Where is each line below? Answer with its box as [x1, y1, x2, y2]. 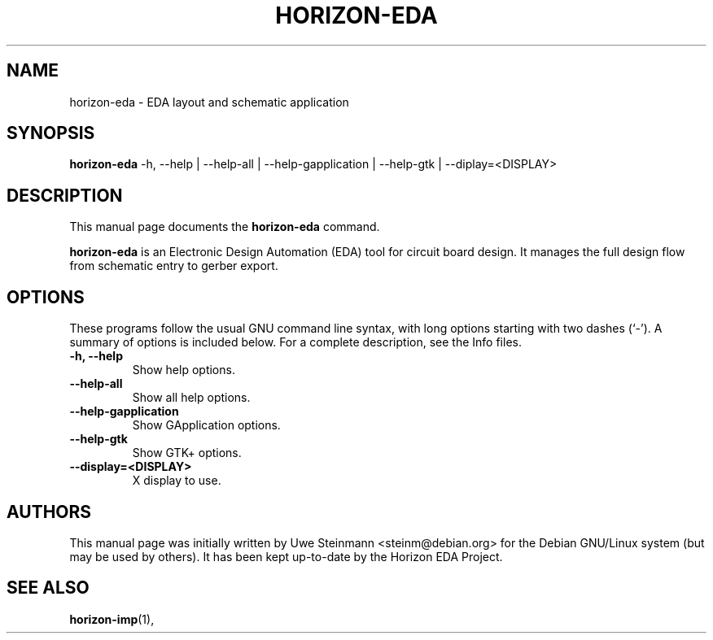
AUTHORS [7, 501, 92, 522]
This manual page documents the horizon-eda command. [69, 220, 380, 234]
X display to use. [132, 473, 221, 488]
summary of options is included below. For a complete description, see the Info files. [69, 335, 522, 350]
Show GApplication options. [132, 418, 281, 433]
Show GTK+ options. [132, 446, 242, 460]
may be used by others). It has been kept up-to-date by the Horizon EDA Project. [69, 549, 503, 564]
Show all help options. [132, 390, 251, 405]
